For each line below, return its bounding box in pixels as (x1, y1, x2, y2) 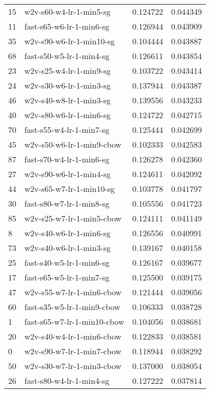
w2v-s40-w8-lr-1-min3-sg (24, 94, 111, 106)
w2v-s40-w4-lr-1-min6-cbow (24, 330, 122, 342)
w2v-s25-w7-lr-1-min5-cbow (24, 212, 122, 224)
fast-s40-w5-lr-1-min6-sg (24, 257, 109, 268)
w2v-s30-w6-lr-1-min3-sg (24, 79, 111, 91)
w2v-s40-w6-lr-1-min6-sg (24, 227, 111, 239)
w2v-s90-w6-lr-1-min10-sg (24, 35, 115, 47)
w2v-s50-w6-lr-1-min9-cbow (24, 138, 122, 150)
